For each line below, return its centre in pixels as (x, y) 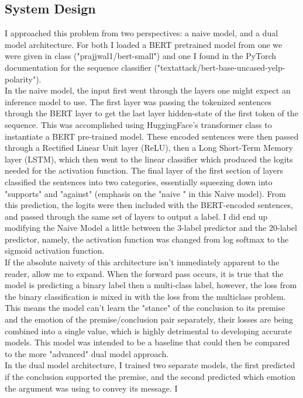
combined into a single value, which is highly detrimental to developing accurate (149, 330)
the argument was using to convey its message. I (91, 388)
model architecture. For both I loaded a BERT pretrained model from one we (144, 44)
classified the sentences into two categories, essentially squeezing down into (139, 181)
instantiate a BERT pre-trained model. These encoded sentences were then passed (152, 136)
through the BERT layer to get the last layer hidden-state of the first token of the (151, 113)
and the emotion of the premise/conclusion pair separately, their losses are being (149, 319)
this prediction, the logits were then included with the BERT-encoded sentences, (149, 205)
